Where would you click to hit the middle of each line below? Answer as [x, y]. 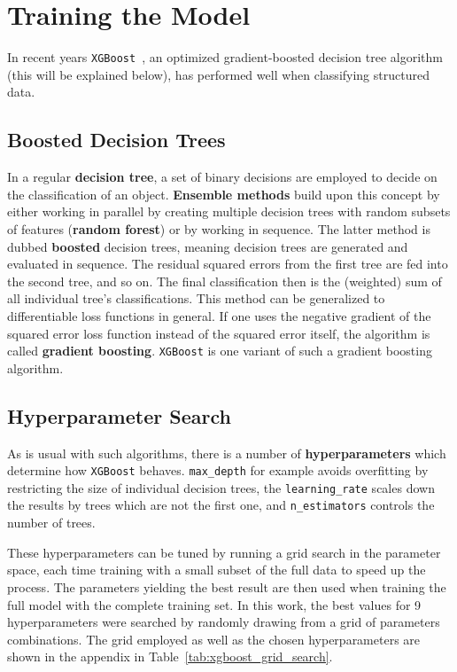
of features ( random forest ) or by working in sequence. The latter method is [219, 228]
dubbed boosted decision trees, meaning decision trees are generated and [208, 246]
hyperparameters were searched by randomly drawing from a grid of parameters [224, 622]
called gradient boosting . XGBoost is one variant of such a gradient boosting [220, 351]
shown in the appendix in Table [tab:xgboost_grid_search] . [170, 656]
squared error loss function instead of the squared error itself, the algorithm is [219, 333]
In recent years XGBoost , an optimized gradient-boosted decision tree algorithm [225, 57]
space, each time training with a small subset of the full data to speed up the [217, 570]
